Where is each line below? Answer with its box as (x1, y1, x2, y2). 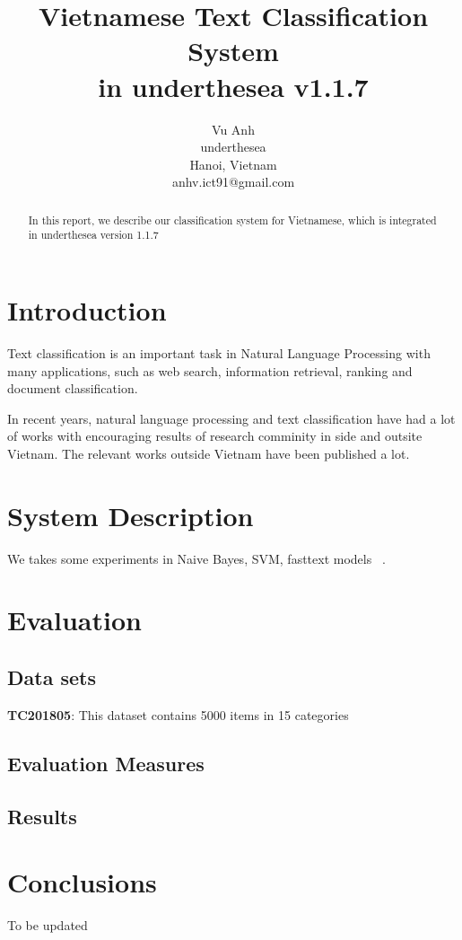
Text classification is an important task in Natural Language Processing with (7, 343, 431, 362)
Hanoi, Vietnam (189, 154, 277, 173)
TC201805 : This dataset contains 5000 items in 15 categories (7, 705, 349, 724)
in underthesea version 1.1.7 (28, 227, 159, 242)
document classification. (7, 379, 138, 398)
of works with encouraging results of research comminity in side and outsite (7, 426, 423, 445)
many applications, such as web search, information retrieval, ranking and (7, 361, 413, 380)
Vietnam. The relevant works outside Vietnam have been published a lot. (7, 444, 410, 462)
